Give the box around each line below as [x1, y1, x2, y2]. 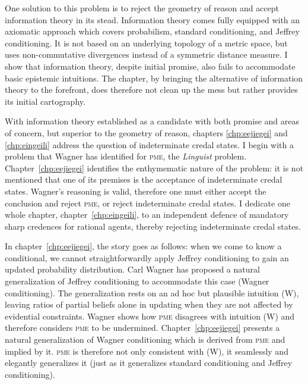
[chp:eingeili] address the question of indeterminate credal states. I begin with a [5, 138, 294, 151]
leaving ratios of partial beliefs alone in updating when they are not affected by [5, 298, 293, 311]
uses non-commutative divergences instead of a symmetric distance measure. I [5, 48, 288, 61]
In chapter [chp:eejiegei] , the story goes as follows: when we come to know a [5, 240, 282, 252]
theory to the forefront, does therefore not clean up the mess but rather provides [5, 83, 298, 96]
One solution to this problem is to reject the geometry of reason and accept [5, 2, 280, 14]
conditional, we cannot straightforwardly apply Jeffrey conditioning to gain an [5, 251, 289, 264]
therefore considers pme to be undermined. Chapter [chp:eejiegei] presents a [5, 321, 280, 334]
